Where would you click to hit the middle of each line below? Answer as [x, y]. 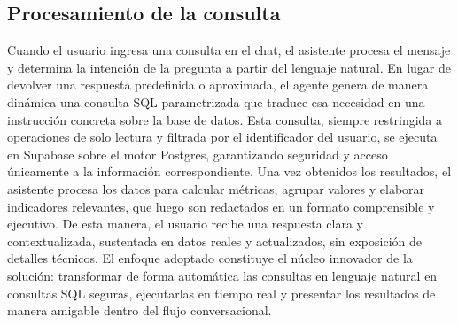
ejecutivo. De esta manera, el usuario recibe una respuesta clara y [185, 224]
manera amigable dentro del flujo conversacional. [140, 310]
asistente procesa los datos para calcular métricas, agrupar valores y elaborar [216, 188]
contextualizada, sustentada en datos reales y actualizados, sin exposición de [215, 240]
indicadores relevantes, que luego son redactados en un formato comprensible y [221, 206]
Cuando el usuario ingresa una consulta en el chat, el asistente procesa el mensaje [229, 50]
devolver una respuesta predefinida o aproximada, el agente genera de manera [218, 85]
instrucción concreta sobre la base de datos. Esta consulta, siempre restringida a [225, 119]
